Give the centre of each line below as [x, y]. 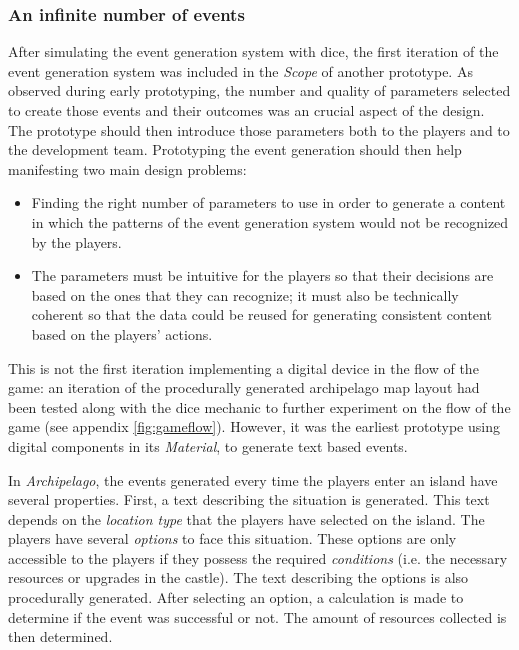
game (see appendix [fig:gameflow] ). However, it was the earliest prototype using [254, 426]
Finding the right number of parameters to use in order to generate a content [268, 202]
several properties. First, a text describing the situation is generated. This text [249, 499]
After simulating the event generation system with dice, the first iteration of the [253, 51]
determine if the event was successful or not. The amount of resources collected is [257, 616]
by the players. [76, 241]
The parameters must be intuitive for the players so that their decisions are [262, 275]
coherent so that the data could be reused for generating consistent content [261, 314]
